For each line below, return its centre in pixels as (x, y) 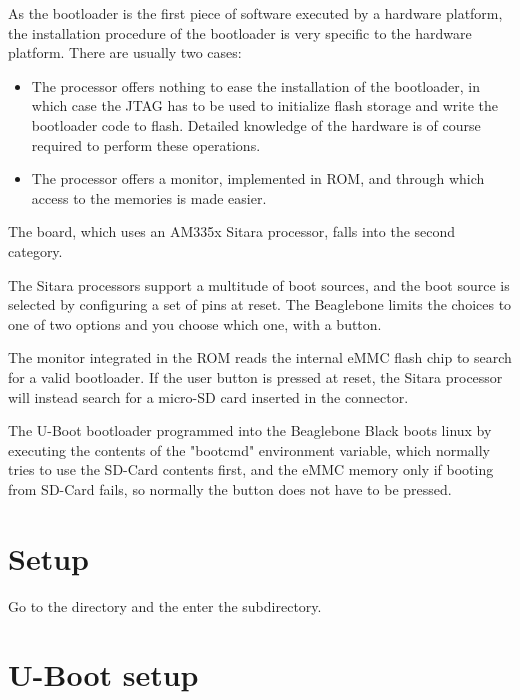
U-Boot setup (103, 674)
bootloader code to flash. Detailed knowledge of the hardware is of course (256, 124)
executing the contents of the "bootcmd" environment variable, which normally (249, 449)
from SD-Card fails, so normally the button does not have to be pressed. (230, 488)
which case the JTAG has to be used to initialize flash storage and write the (265, 105)
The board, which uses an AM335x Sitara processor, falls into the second (232, 231)
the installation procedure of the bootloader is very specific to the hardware (240, 32)
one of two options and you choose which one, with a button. (195, 323)
